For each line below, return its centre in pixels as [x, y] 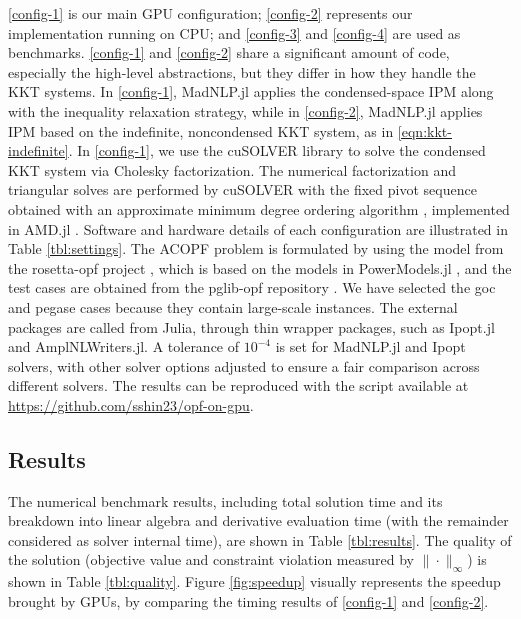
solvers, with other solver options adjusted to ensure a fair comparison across [244, 365]
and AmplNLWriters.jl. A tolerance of [124, 346]
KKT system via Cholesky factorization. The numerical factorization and [232, 169]
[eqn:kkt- [424, 130]
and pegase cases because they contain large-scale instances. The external [233, 306]
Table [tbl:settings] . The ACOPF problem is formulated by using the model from [256, 248]
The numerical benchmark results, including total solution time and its [225, 500]
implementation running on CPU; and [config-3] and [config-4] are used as [234, 32]
